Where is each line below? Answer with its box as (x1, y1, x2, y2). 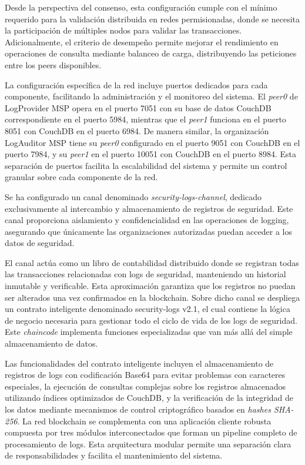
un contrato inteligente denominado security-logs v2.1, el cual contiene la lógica (5, 303, 290, 315)
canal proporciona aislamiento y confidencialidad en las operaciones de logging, (5, 214, 289, 226)
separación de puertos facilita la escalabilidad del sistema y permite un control (5, 159, 287, 171)
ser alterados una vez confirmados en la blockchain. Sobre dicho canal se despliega (5, 291, 300, 303)
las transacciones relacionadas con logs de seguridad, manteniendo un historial (5, 268, 286, 280)
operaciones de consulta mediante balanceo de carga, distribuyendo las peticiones (5, 47, 297, 59)
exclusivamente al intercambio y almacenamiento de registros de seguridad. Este (5, 202, 293, 214)
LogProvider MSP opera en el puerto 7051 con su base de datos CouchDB (5, 101, 272, 114)
